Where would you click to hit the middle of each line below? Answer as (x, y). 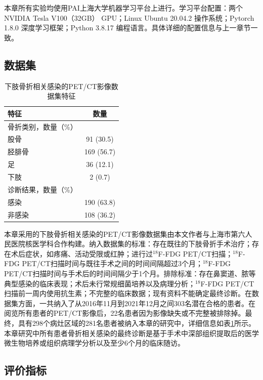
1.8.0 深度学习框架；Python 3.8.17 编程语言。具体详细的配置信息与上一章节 (127, 28)
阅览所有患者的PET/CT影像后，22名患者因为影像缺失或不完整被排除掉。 (125, 313)
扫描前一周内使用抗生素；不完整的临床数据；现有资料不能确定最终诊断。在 (128, 293)
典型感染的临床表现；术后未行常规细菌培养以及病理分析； (100, 283)
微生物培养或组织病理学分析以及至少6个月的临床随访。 (94, 343)
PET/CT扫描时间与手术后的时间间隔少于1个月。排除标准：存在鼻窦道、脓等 (130, 273)
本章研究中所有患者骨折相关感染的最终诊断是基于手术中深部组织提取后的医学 (131, 333)
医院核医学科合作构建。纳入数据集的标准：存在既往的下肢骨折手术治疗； (131, 244)
